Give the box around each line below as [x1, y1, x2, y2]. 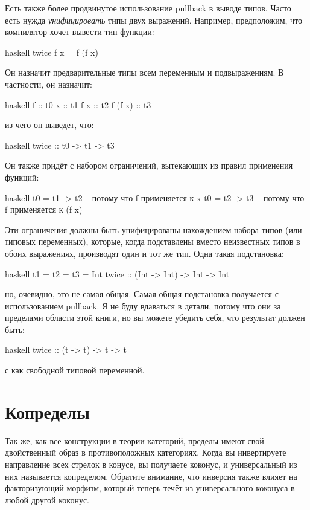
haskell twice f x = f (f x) [5, 45, 98, 58]
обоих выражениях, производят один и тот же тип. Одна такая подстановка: [5, 247, 284, 259]
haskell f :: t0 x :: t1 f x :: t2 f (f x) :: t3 [5, 98, 151, 111]
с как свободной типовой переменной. [5, 364, 145, 376]
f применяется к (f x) [5, 203, 83, 216]
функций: [5, 170, 39, 183]
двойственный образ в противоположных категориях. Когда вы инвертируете [5, 446, 286, 459]
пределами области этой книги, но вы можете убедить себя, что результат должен [5, 311, 305, 324]
